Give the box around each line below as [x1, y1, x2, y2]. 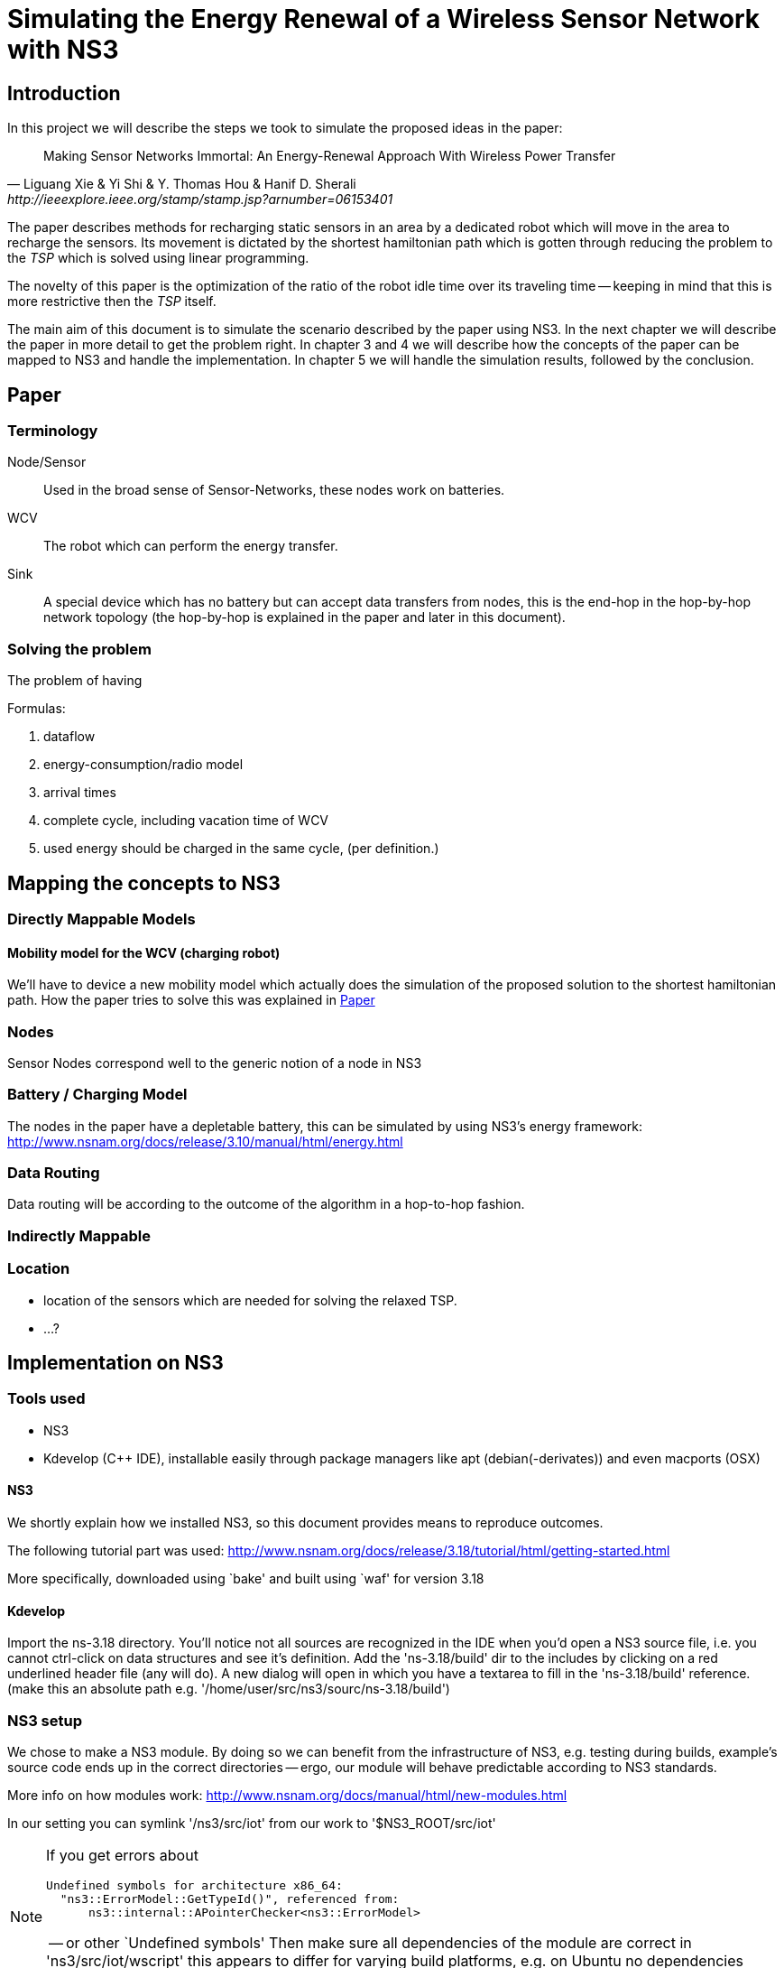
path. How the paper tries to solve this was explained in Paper [7, 992, 375, 1008]
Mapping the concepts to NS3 [7, 871, 281, 895]
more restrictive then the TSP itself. [7, 293, 217, 310]
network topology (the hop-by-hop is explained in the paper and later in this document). [43, 609, 566, 626]
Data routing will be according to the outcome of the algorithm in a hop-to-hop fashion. [7, 1196, 525, 1212]
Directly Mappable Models [7, 909, 196, 928]
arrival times [43, 784, 116, 801]
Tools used [7, 1389, 86, 1408]
